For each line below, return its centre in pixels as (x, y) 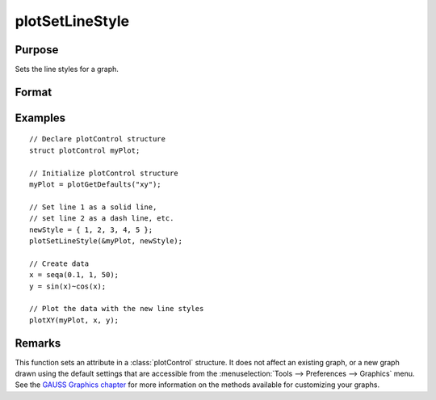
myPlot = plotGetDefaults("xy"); (95, 185)
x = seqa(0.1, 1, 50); (74, 275)
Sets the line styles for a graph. (67, 69)
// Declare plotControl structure (97, 139)
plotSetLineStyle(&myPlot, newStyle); (106, 241)
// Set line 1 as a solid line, (93, 207)
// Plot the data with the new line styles (117, 309)
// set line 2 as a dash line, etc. (102, 219)
